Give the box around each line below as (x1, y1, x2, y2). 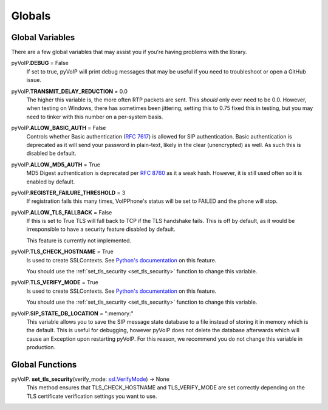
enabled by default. (26, 178, 75, 185)
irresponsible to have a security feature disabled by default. (26, 225, 176, 233)
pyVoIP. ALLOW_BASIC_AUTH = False (11, 125, 106, 132)
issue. (26, 77, 42, 84)
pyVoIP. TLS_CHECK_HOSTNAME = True (11, 248, 114, 255)
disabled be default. (26, 149, 77, 157)
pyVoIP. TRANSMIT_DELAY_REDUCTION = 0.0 (11, 87, 128, 95)
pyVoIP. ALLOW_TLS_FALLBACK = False (11, 208, 112, 216)
